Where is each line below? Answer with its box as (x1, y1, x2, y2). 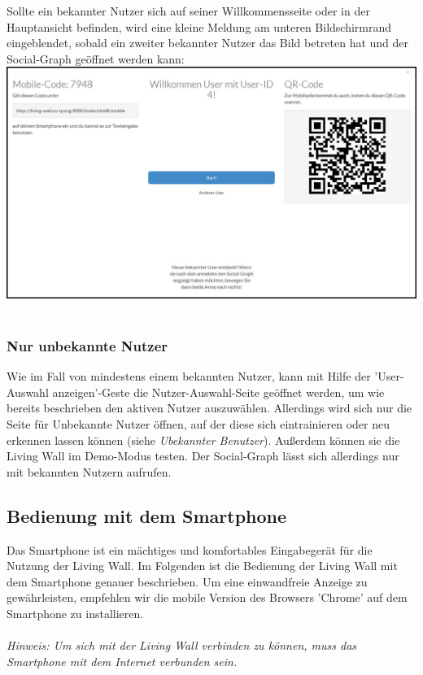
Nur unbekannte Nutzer (7, 335, 168, 355)
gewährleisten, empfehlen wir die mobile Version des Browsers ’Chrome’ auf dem (7, 589, 408, 606)
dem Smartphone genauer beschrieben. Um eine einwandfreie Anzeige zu (7, 573, 368, 590)
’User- (374, 368, 404, 385)
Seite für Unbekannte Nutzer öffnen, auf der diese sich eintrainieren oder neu (7, 416, 390, 433)
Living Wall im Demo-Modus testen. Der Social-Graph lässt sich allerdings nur (7, 447, 399, 464)
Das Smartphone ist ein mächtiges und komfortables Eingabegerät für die (7, 541, 373, 558)
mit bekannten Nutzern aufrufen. (7, 463, 172, 480)
